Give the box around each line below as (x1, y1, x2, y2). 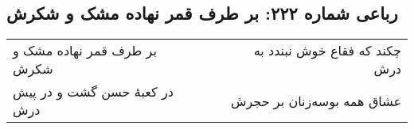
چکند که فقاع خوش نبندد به (253, 41, 401, 60)
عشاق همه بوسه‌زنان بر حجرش (230, 91, 401, 110)
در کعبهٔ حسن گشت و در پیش (13, 82, 174, 101)
